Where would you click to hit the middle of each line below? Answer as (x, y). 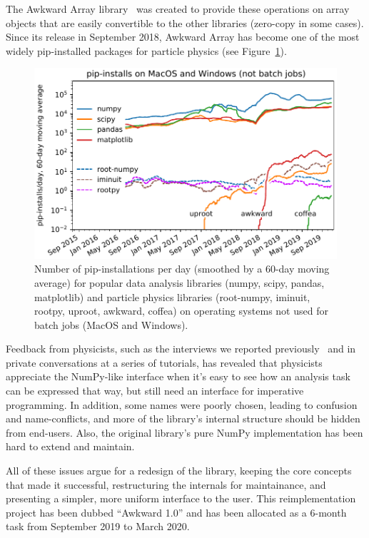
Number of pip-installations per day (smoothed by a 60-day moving (182, 269)
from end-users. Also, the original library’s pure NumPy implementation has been (184, 432)
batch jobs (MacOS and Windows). (111, 324)
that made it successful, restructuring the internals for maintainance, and (166, 484)
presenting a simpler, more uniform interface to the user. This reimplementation (181, 498)
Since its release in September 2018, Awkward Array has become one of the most (183, 37)
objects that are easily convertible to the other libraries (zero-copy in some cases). (185, 22)
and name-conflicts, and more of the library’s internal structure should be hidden (183, 418)
